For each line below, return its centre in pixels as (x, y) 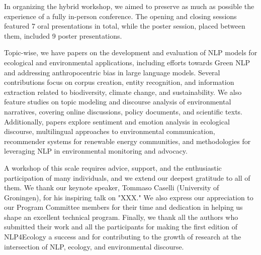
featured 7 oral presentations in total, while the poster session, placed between (125, 26)
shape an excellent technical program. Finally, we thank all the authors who (121, 217)
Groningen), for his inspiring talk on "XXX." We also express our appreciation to (129, 197)
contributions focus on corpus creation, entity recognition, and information (119, 82)
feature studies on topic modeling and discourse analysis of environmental (118, 102)
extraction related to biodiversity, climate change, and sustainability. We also (123, 92)
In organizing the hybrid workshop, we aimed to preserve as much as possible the (129, 6)
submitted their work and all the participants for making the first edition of (121, 227)
